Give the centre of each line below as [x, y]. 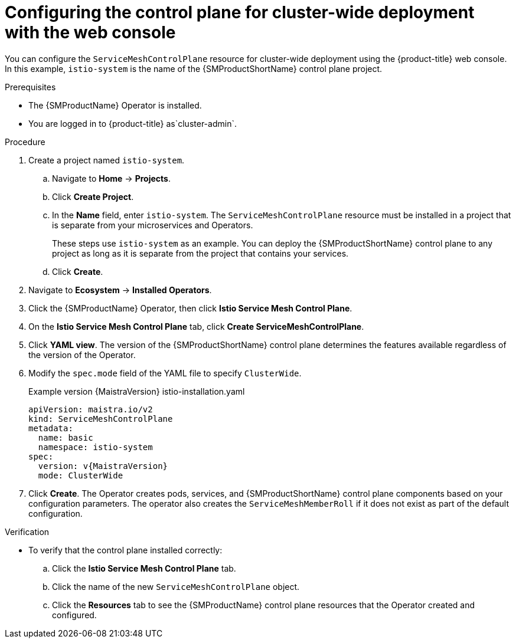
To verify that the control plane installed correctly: [125, 550]
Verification [27, 532]
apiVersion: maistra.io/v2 [91, 409]
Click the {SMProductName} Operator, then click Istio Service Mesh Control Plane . [190, 308]
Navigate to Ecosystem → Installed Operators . [120, 290]
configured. [74, 615]
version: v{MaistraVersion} [103, 466]
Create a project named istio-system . [107, 160]
